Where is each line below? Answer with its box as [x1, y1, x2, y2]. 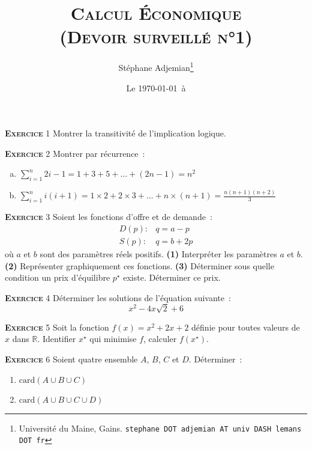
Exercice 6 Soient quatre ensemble [5, 353, 138, 365]
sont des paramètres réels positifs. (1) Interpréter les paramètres [40, 247, 277, 260]
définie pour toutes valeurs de [191, 320, 300, 333]
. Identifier [37, 332, 76, 345]
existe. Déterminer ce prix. [123, 271, 221, 284]
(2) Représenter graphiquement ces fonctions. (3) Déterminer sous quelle [5, 259, 274, 272]
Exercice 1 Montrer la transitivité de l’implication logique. [5, 127, 226, 139]
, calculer [143, 332, 177, 345]
